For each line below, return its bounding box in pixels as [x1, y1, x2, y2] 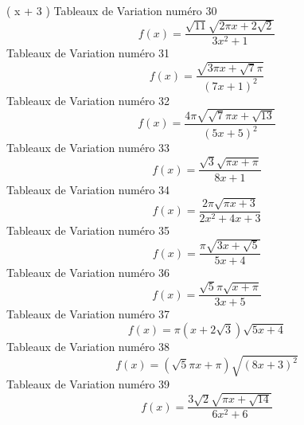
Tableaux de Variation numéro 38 [6, 337, 170, 354]
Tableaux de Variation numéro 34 [6, 181, 170, 197]
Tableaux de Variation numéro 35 [6, 221, 170, 238]
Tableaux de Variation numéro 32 [6, 92, 170, 108]
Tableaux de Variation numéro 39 [6, 376, 170, 392]
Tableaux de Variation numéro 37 [6, 306, 170, 322]
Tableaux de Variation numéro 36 [6, 264, 170, 281]
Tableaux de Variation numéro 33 [6, 139, 170, 156]
